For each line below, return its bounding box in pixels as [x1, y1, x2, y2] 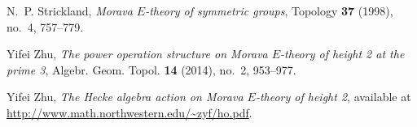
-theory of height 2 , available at [255, 88, 411, 105]
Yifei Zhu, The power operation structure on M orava [7, 45, 268, 62]
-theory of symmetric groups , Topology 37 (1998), [145, 2, 393, 19]
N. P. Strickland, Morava [7, 2, 133, 19]
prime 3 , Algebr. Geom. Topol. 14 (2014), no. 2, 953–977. [7, 61, 296, 78]
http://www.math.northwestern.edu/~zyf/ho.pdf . [7, 104, 252, 121]
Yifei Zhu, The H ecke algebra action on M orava [7, 88, 244, 105]
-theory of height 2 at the [280, 45, 405, 62]
